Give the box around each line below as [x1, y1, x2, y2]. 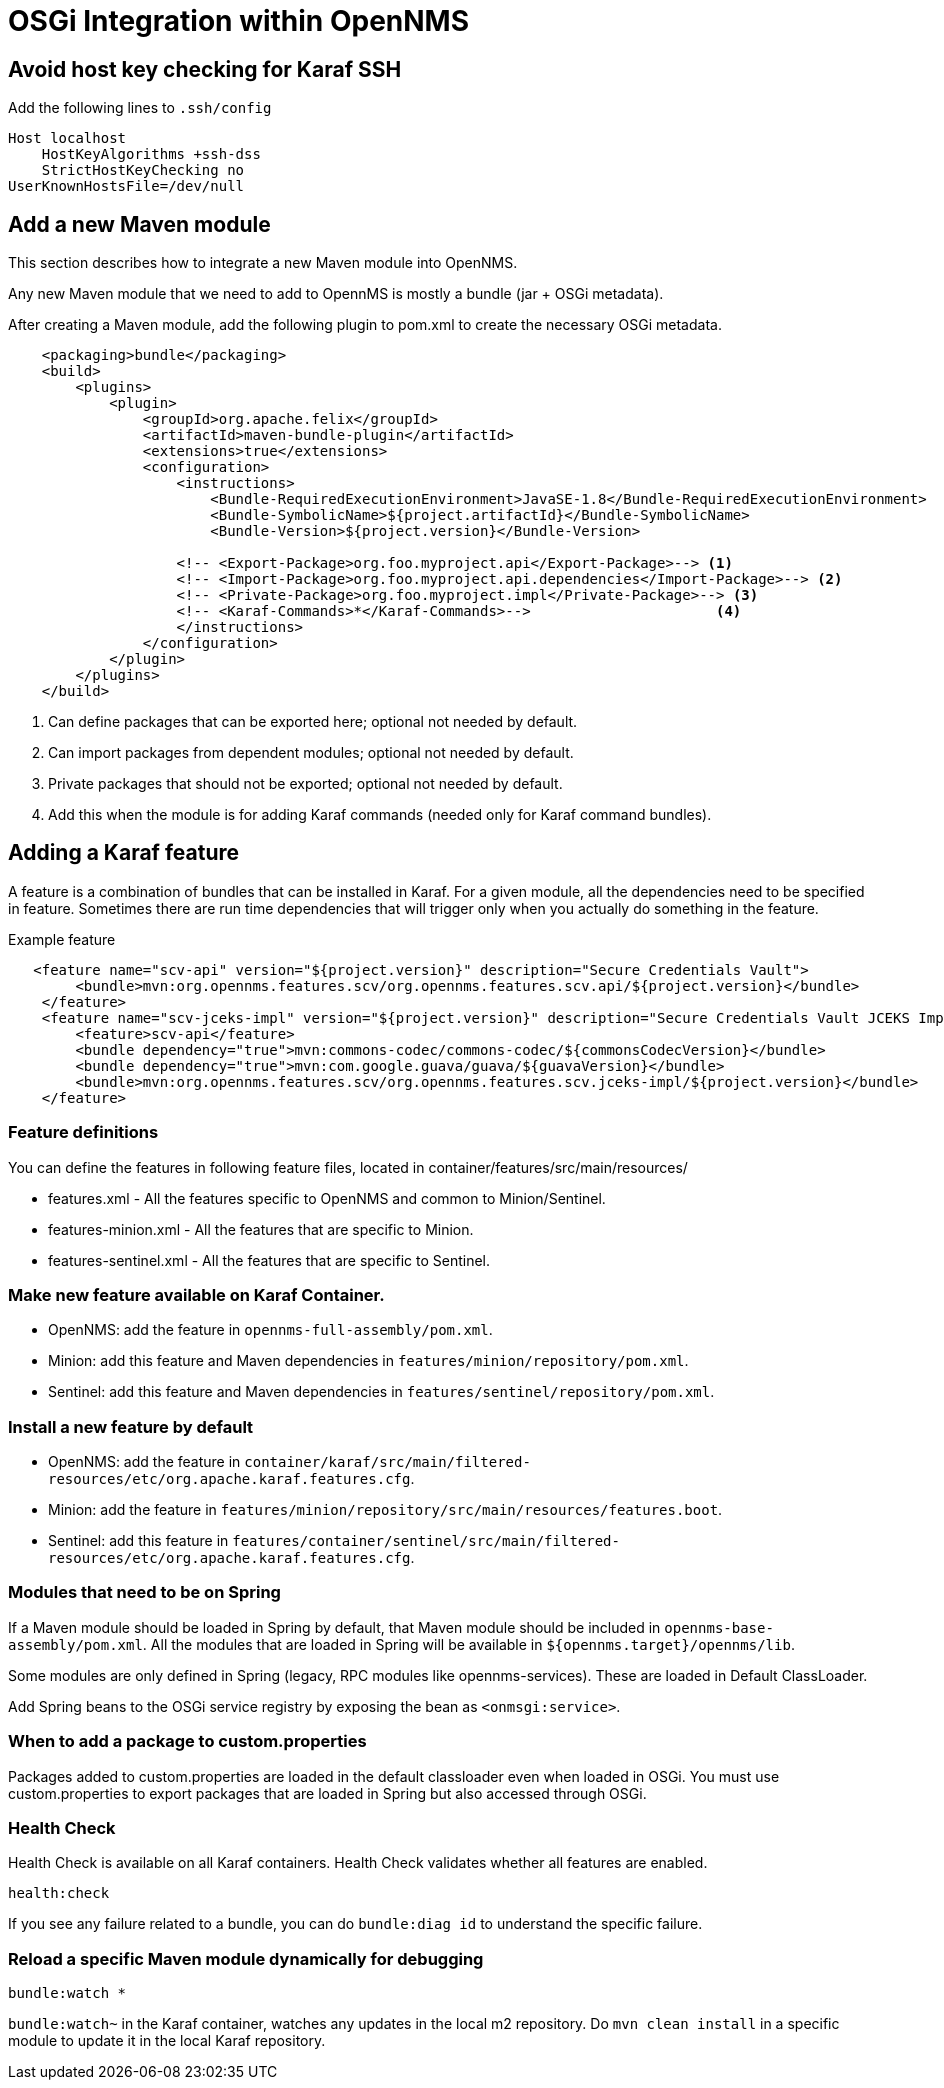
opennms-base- [664, 1619, 774, 1636]
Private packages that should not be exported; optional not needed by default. [48, 775, 563, 793]
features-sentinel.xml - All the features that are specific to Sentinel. [48, 1251, 491, 1269]
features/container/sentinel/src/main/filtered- [232, 1533, 620, 1550]
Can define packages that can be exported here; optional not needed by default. [48, 713, 578, 731]
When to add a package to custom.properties [8, 1731, 367, 1752]
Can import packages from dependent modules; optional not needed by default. [48, 744, 574, 762]
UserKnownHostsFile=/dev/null [8, 178, 245, 195]
